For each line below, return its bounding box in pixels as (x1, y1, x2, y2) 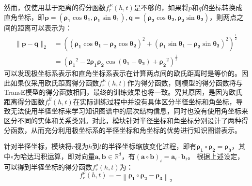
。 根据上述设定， (187, 151, 244, 161)
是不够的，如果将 (134, 2, 189, 12)
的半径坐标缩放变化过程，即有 (101, 141, 197, 151)
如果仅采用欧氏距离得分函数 (10, 77, 99, 87)
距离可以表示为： (17, 22, 72, 32)
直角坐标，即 (4, 12, 45, 22)
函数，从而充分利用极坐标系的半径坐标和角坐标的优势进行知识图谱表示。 (10, 125, 241, 135)
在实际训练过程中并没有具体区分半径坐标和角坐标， (73, 96, 236, 106)
